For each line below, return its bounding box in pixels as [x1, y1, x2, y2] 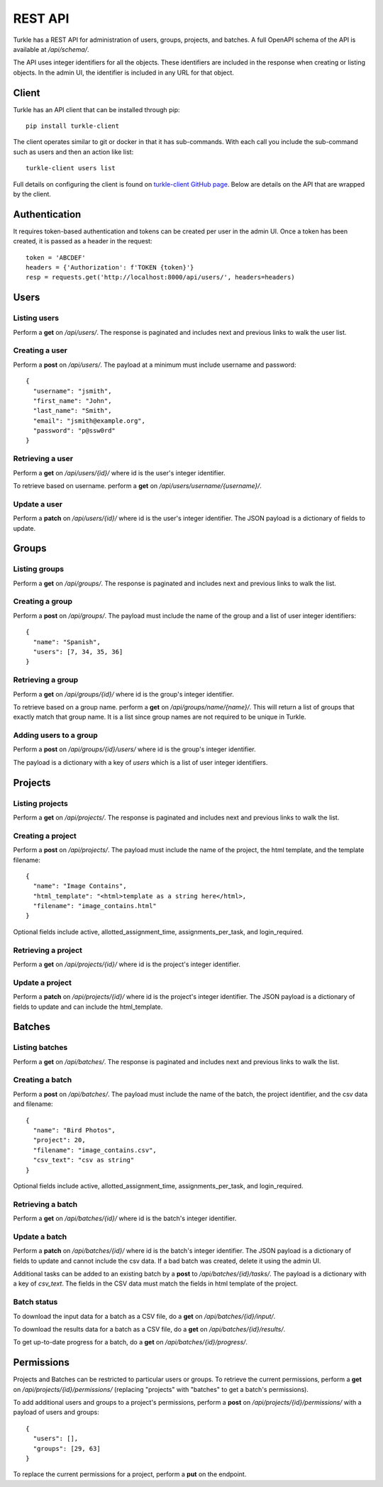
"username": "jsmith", [33, 387, 112, 395]
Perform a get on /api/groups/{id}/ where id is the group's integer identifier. [13, 690, 234, 698]
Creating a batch [13, 1075, 72, 1085]
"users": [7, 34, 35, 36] [33, 648, 123, 656]
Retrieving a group [13, 675, 79, 685]
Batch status [13, 1297, 58, 1307]
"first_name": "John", [33, 397, 112, 404]
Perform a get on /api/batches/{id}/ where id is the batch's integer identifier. [13, 1214, 237, 1223]
